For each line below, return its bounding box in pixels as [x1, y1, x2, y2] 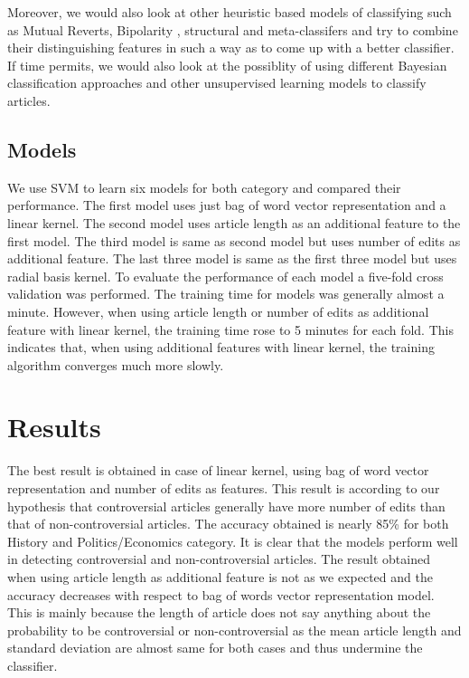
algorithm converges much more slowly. [7, 355, 224, 374]
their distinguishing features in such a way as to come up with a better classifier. [7, 38, 455, 57]
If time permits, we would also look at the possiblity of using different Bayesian [7, 55, 447, 74]
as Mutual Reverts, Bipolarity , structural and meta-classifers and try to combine [7, 20, 458, 39]
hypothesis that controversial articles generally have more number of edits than [7, 496, 446, 515]
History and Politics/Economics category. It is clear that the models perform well [7, 531, 458, 550]
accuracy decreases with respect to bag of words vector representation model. [7, 585, 435, 604]
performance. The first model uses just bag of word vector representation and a [7, 196, 446, 215]
